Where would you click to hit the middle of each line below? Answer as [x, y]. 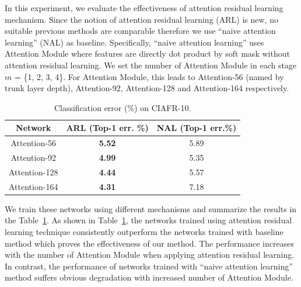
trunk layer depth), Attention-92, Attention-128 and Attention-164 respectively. [147, 88]
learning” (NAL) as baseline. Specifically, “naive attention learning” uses [134, 42]
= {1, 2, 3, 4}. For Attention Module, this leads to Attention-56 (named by [149, 76]
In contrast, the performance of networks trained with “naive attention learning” [149, 266]
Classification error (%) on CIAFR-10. [123, 107]
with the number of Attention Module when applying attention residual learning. [150, 255]
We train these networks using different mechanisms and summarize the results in [151, 208]
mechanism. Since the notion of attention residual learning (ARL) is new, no [141, 19]
